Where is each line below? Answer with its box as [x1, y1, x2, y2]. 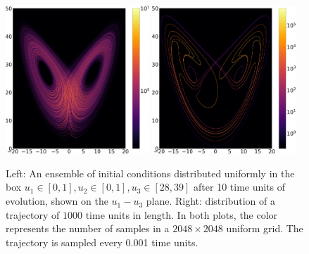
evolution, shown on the [6, 193, 108, 208]
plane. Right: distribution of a [146, 193, 275, 208]
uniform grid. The [226, 221, 303, 236]
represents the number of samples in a [6, 221, 170, 236]
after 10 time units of [194, 179, 286, 194]
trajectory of [6, 207, 60, 222]
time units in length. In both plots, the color [85, 207, 278, 222]
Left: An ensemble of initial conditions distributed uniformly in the [6, 165, 295, 180]
